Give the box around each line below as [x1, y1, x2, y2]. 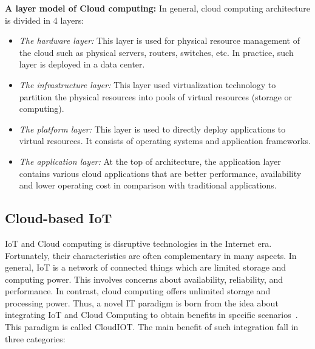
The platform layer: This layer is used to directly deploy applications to [19, 122, 286, 135]
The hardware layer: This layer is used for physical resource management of [19, 34, 300, 47]
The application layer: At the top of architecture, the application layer [19, 154, 281, 167]
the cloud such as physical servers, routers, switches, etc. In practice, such [19, 46, 294, 58]
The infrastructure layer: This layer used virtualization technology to [19, 78, 276, 91]
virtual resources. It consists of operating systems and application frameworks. [19, 134, 311, 147]
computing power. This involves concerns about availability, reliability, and [5, 272, 283, 285]
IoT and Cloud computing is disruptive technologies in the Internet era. [5, 237, 272, 249]
